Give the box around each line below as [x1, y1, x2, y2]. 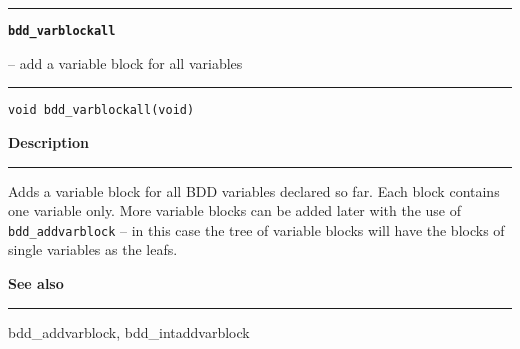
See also [8, 272, 64, 293]
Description [8, 131, 90, 152]
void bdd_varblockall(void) [8, 103, 195, 118]
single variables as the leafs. [8, 239, 178, 260]
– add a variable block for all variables [8, 52, 243, 73]
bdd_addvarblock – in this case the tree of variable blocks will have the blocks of [8, 219, 505, 240]
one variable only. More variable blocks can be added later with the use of [8, 200, 461, 221]
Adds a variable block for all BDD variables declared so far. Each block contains [8, 180, 500, 201]
